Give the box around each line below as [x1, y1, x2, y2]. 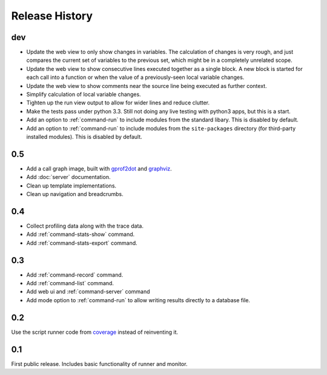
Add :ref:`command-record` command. [26, 271, 124, 279]
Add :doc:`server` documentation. [26, 174, 111, 181]
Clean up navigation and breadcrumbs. [26, 191, 124, 198]
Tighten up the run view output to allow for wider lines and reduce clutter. [26, 99, 210, 106]
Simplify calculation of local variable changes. [26, 91, 142, 98]
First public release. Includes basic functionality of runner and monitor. [11, 360, 188, 367]
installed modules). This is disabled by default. [26, 133, 142, 140]
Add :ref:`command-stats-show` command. [26, 231, 135, 238]
